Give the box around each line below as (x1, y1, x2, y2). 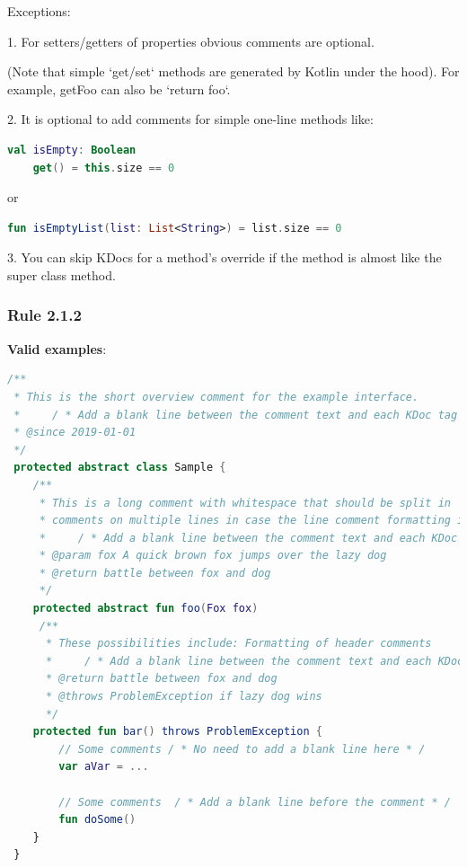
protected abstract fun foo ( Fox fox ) (32, 602, 259, 615)
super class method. (7, 265, 116, 284)
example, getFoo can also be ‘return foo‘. (7, 79, 231, 98)
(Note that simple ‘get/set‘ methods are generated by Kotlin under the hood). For (7, 62, 460, 81)
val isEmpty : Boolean (7, 143, 137, 156)
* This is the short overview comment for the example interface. (13, 390, 419, 403)
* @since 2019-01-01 (13, 426, 137, 439)
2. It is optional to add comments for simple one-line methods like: (7, 110, 374, 128)
